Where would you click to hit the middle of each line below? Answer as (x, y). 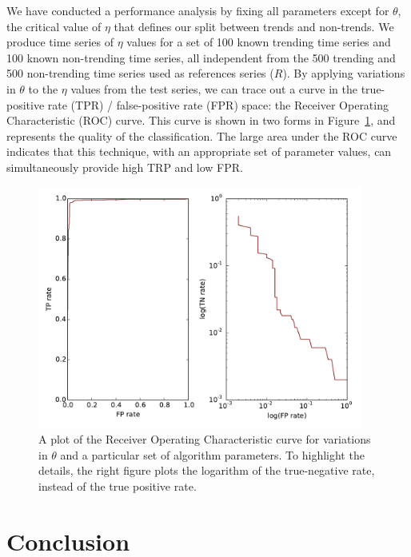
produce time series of (60, 42)
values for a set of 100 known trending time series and (259, 42)
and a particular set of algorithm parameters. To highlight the (212, 454)
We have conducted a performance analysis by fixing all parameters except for (198, 10)
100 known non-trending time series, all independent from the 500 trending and (201, 57)
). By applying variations (344, 73)
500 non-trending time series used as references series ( (140, 73)
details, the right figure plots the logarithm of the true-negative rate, (207, 470)
